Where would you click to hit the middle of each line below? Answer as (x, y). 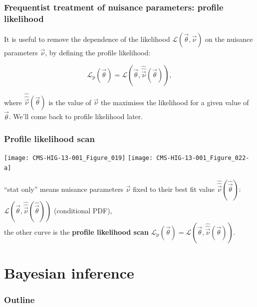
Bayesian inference (69, 272)
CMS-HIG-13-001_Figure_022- (203, 158)
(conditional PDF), (83, 210)
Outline (19, 300)
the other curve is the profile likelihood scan (76, 231)
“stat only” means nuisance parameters (64, 189)
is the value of (70, 102)
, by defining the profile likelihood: (98, 53)
